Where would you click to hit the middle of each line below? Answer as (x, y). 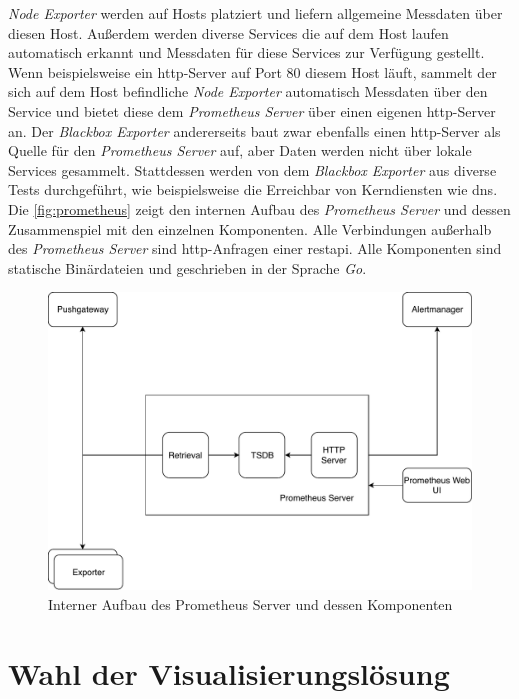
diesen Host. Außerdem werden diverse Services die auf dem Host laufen (228, 32)
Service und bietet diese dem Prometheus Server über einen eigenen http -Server (252, 110)
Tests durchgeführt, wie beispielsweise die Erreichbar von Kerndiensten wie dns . (253, 189)
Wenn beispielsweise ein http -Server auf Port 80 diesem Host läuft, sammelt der (252, 71)
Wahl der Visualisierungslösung (229, 672)
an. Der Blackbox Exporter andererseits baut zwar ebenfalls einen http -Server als (254, 130)
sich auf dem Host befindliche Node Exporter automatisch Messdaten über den (248, 91)
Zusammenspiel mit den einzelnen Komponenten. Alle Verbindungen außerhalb (250, 228)
